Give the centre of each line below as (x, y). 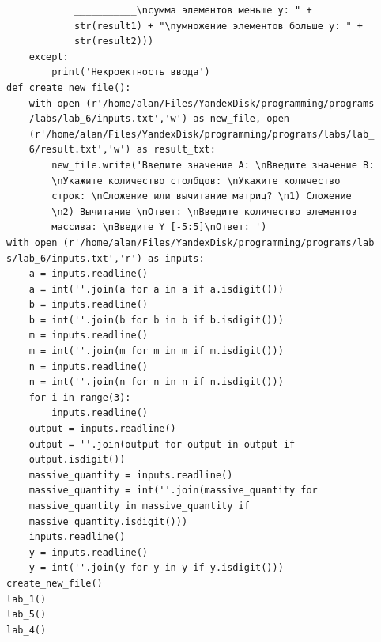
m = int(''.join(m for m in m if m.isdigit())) (156, 351)
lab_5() (26, 615)
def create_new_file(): (69, 87)
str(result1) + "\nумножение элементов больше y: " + (219, 26)
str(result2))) (114, 42)
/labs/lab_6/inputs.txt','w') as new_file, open (159, 119)
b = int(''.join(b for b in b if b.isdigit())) (156, 320)
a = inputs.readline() (88, 274)
